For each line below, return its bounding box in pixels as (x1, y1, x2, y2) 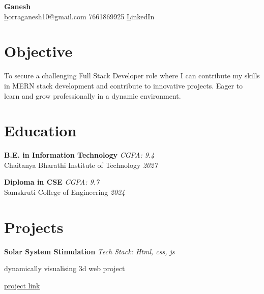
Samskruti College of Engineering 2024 (4, 187, 125, 197)
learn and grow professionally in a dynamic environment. (4, 90, 181, 101)
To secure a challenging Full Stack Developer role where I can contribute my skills (4, 70, 260, 81)
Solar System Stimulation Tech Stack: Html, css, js (4, 246, 175, 256)
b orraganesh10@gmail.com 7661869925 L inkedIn (4, 11, 155, 21)
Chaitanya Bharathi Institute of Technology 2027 (4, 159, 158, 170)
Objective (4, 41, 73, 62)
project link (4, 280, 40, 290)
